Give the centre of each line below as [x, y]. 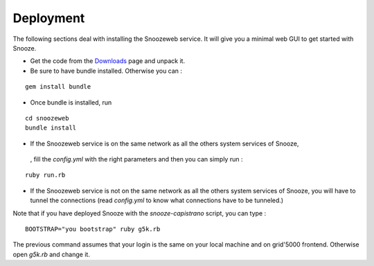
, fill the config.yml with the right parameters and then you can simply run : [136, 159]
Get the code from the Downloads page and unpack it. [108, 61]
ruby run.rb [45, 175]
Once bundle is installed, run [71, 102]
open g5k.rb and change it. [51, 254]
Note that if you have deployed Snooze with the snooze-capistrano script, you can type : [140, 213]
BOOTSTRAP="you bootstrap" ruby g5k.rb [93, 229]
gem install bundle [58, 87]
